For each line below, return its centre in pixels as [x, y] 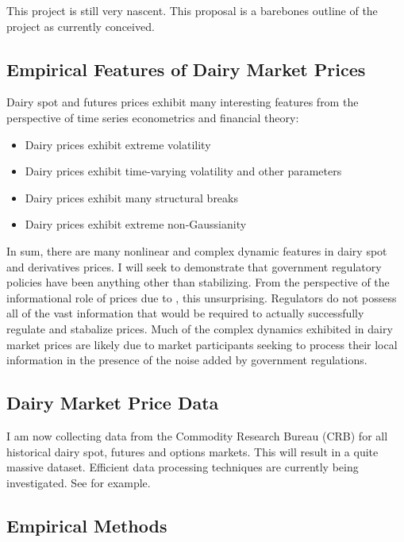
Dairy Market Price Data [113, 403]
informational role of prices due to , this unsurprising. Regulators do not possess [202, 297]
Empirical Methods [87, 525]
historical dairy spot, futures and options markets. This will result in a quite [192, 451]
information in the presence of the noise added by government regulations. [187, 360]
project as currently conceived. [81, 26]
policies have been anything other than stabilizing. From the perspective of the [198, 282]
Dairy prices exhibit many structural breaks [131, 197]
